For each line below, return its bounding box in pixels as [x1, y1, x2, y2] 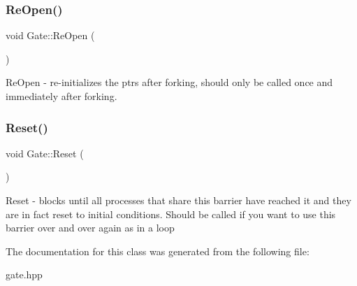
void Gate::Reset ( [6, 145, 84, 160]
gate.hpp [6, 267, 43, 282]
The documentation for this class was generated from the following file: [6, 243, 309, 258]
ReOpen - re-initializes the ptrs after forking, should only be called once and [6, 75, 333, 90]
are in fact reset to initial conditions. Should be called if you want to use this [6, 206, 336, 221]
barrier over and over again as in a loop [6, 220, 175, 235]
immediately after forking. [6, 89, 117, 103]
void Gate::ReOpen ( [6, 28, 95, 43]
